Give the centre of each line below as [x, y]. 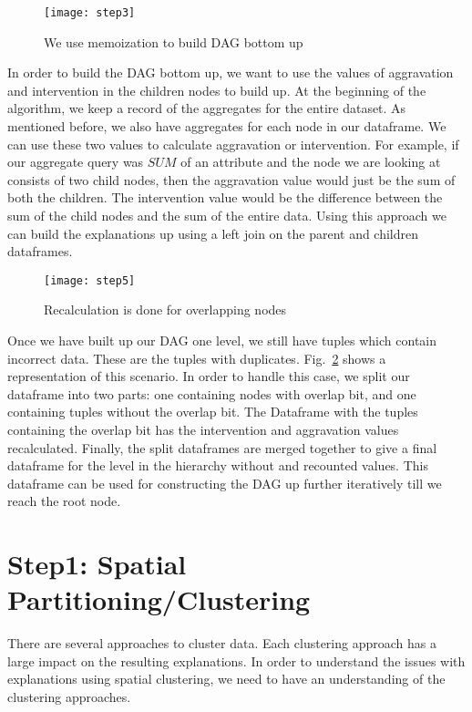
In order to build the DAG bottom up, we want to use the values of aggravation [231, 72]
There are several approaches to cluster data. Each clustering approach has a [222, 643]
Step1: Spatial [97, 564]
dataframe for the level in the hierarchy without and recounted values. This [218, 465]
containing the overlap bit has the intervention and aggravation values [203, 429]
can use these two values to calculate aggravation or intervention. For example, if [233, 144]
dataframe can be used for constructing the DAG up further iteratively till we [225, 483]
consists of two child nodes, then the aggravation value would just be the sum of [231, 179]
